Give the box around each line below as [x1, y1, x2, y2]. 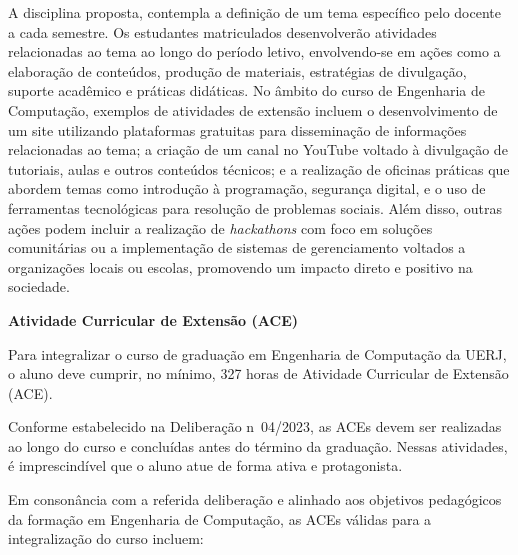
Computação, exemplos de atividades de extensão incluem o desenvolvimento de [8, 99, 498, 120]
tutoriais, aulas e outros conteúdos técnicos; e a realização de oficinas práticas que [8, 158, 510, 179]
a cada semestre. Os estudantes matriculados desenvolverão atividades [8, 21, 437, 42]
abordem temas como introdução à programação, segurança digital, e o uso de [8, 178, 486, 199]
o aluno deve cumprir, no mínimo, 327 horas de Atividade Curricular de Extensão [8, 363, 509, 384]
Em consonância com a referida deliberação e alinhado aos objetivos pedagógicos [8, 489, 502, 510]
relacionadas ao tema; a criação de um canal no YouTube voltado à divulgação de [8, 139, 508, 160]
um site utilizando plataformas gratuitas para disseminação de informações [8, 119, 467, 140]
